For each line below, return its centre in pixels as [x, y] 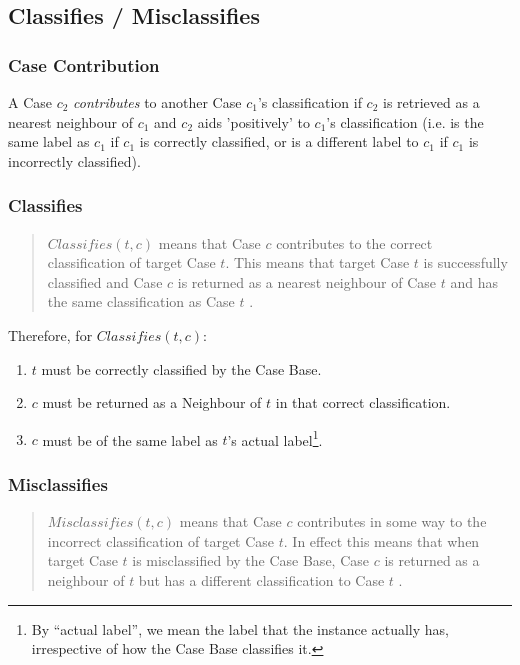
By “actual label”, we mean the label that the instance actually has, [240, 628]
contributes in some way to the [392, 521]
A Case [30, 102]
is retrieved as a [431, 102]
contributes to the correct [354, 242]
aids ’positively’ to [253, 121]
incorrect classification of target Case [161, 540]
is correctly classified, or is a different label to [279, 141]
